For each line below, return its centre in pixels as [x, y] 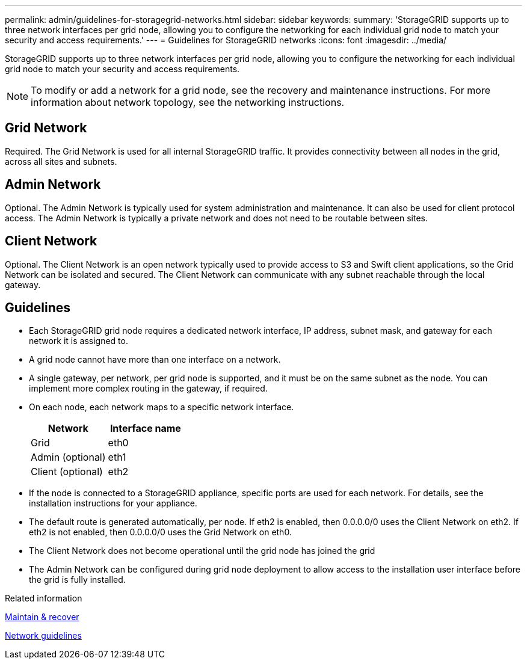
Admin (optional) [68, 457]
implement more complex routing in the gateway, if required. [148, 389]
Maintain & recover [42, 617]
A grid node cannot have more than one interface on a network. [155, 360]
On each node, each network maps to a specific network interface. [162, 407]
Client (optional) [67, 472]
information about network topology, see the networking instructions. [188, 102]
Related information [44, 598]
